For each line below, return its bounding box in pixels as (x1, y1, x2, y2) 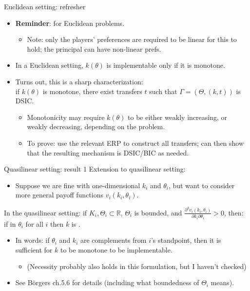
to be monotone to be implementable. (60, 244, 173, 254)
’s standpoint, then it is (151, 235, 221, 245)
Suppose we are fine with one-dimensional (15, 180, 140, 190)
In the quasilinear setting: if (4, 207, 87, 217)
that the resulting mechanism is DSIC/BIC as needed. (27, 147, 189, 157)
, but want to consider (168, 180, 235, 190)
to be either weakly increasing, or (128, 112, 227, 122)
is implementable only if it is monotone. (106, 60, 225, 70)
